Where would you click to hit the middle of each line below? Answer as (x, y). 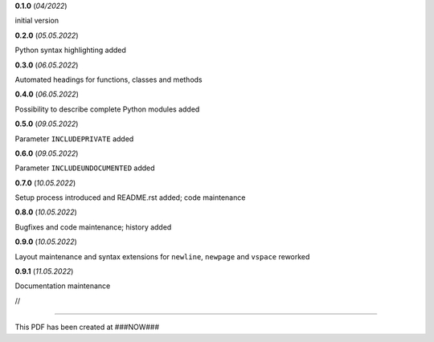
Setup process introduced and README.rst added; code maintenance (130, 197)
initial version (37, 21)
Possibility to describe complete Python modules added (107, 109)
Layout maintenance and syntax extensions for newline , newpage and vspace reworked (162, 256)
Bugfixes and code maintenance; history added (93, 227)
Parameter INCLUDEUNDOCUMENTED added (85, 168)
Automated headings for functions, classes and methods (108, 79)
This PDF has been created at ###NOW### (87, 327)
